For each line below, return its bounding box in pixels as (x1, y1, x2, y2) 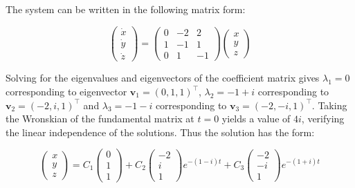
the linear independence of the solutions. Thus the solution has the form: (6, 124, 315, 139)
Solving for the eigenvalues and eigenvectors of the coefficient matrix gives (6, 70, 320, 85)
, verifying (301, 111, 345, 126)
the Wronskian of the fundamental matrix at (6, 111, 194, 126)
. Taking (311, 97, 347, 112)
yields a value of (221, 111, 291, 126)
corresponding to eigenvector (6, 84, 127, 98)
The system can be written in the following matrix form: (6, 2, 246, 16)
